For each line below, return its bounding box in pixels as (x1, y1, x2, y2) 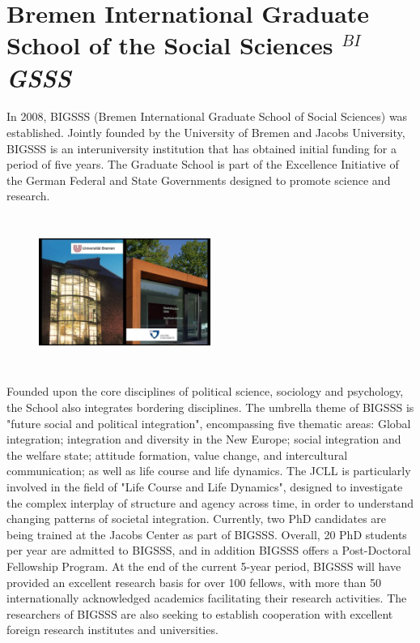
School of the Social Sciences (6, 28, 333, 62)
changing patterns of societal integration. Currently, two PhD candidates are (6, 510, 387, 527)
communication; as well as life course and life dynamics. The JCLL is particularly (6, 462, 411, 479)
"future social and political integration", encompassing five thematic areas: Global (6, 414, 411, 431)
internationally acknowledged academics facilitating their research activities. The (6, 589, 407, 607)
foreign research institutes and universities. (6, 621, 218, 638)
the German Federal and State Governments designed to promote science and (6, 171, 391, 188)
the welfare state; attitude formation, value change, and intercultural (6, 446, 348, 463)
